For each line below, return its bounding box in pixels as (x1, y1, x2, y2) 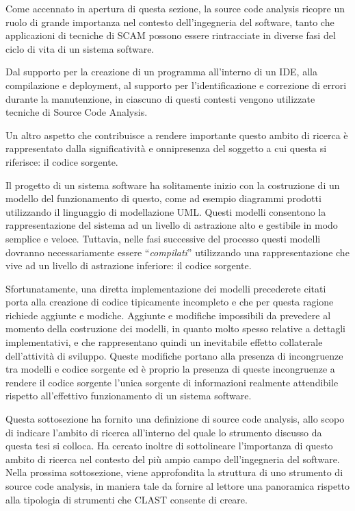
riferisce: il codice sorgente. (5, 154, 118, 169)
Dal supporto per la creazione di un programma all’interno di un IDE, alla (5, 64, 317, 79)
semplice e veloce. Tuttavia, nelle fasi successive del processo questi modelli (5, 231, 321, 245)
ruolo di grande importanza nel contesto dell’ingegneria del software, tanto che (5, 14, 334, 29)
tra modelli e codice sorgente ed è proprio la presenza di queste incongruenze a (5, 362, 335, 376)
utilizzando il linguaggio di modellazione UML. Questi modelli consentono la (5, 204, 326, 219)
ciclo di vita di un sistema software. (5, 41, 155, 55)
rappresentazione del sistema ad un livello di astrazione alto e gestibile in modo (5, 218, 338, 232)
